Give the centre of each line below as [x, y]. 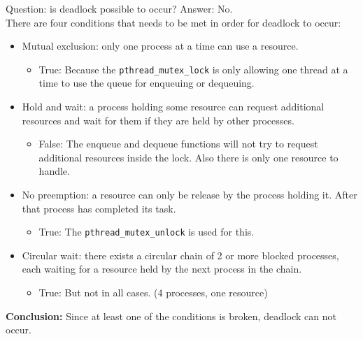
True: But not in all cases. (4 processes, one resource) [153, 293]
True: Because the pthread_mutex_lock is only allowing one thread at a [193, 69]
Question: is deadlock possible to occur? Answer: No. [119, 8]
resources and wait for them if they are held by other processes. [158, 120]
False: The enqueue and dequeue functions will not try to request [178, 144]
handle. [54, 171]
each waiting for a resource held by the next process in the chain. [162, 269]
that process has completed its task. [99, 208]
